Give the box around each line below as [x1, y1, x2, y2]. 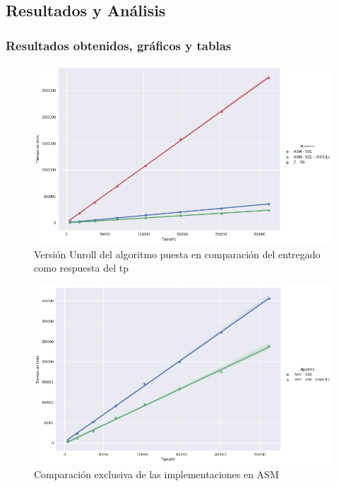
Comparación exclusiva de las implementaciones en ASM [34, 466, 279, 481]
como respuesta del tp [34, 260, 129, 275]
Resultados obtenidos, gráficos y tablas [6, 36, 232, 54]
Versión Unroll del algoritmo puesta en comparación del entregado [34, 246, 321, 261]
